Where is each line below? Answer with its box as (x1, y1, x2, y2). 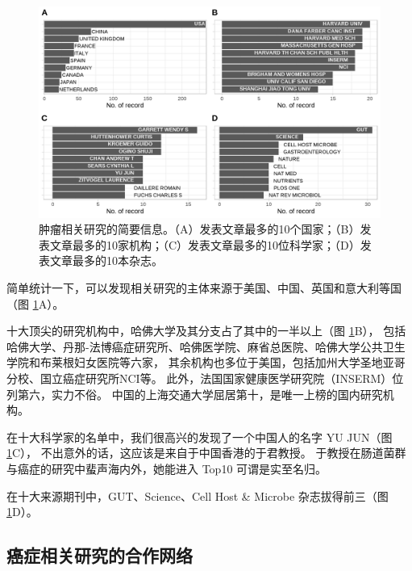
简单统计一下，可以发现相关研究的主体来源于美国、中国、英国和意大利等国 (6, 279, 402, 296)
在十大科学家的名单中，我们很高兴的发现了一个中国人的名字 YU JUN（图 (6, 428, 393, 445)
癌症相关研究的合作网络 (6, 543, 193, 568)
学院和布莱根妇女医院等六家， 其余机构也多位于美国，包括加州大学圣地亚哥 (6, 354, 406, 371)
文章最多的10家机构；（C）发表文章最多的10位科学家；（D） (49, 236, 360, 253)
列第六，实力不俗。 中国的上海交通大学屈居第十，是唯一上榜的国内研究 (6, 385, 383, 402)
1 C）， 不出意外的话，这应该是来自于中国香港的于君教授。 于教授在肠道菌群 (6, 444, 406, 461)
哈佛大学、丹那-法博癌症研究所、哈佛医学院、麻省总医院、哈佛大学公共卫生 (6, 338, 406, 355)
